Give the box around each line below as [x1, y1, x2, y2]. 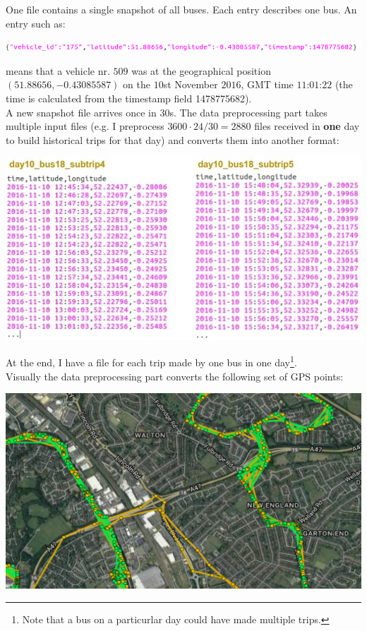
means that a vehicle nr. [6, 63, 110, 78]
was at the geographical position [131, 63, 271, 78]
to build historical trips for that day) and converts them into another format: [6, 132, 339, 147]
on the [123, 77, 150, 92]
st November [163, 77, 218, 92]
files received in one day [254, 119, 360, 133]
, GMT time [241, 77, 294, 92]
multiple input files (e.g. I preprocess [6, 119, 164, 133]
